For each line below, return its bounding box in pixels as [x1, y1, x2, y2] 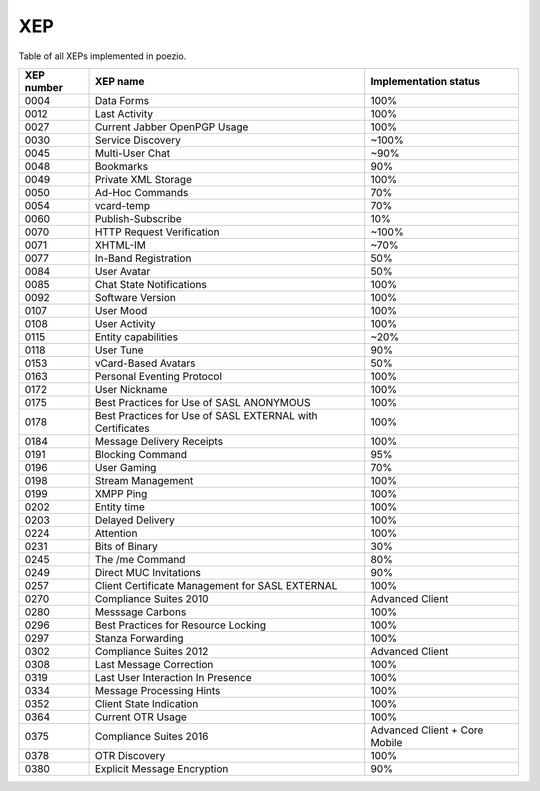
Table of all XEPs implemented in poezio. [18, 50, 187, 62]
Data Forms [94, 93, 150, 107]
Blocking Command [94, 447, 187, 461]
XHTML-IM [94, 238, 147, 252]
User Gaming [94, 460, 157, 474]
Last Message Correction [94, 657, 214, 671]
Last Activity [94, 106, 154, 120]
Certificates [94, 421, 150, 435]
